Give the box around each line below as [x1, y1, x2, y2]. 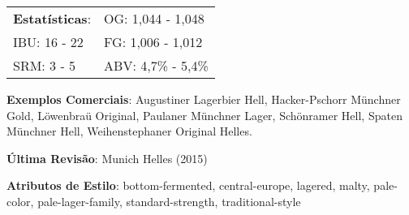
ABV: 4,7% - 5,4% [104, 56, 209, 75]
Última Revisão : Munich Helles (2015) [6, 149, 208, 166]
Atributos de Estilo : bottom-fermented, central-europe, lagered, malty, [6, 177, 370, 194]
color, [6, 192, 34, 209]
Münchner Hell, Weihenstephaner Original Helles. [6, 123, 252, 140]
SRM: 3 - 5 [13, 56, 76, 75]
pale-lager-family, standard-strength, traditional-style [37, 192, 301, 209]
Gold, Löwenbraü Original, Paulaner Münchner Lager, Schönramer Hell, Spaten [6, 106, 403, 123]
